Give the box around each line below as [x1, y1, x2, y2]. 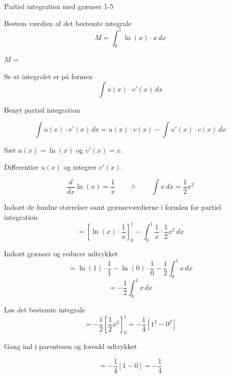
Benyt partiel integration [4, 104, 80, 115]
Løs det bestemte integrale [4, 304, 85, 315]
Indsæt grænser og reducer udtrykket [4, 248, 118, 258]
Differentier [4, 161, 39, 172]
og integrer [63, 161, 97, 172]
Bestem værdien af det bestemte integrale [4, 18, 132, 28]
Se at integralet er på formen [4, 71, 93, 82]
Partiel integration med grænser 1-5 [4, 1, 114, 11]
